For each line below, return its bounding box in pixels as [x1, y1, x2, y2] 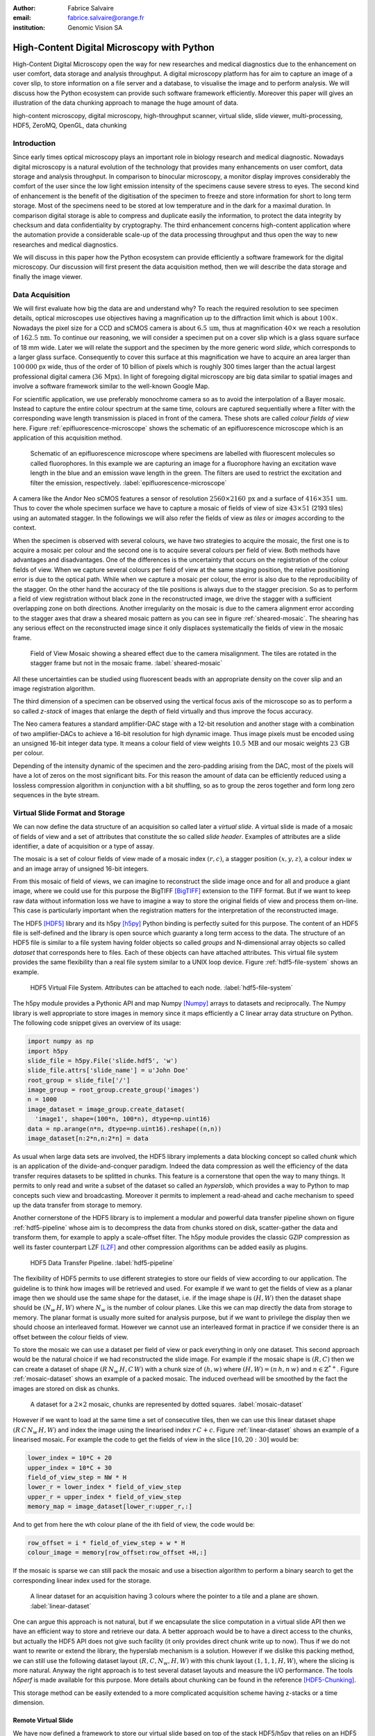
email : [12, 14, 31, 22]
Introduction [12, 138, 56, 148]
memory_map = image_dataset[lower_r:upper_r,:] [27, 1503, 192, 1510]
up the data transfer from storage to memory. [12, 1201, 142, 1209]
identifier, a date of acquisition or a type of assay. [12, 842, 155, 850]
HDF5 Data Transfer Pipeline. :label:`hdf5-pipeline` [30, 1258, 175, 1267]
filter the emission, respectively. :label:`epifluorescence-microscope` [30, 478, 227, 487]
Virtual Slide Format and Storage [12, 808, 125, 817]
